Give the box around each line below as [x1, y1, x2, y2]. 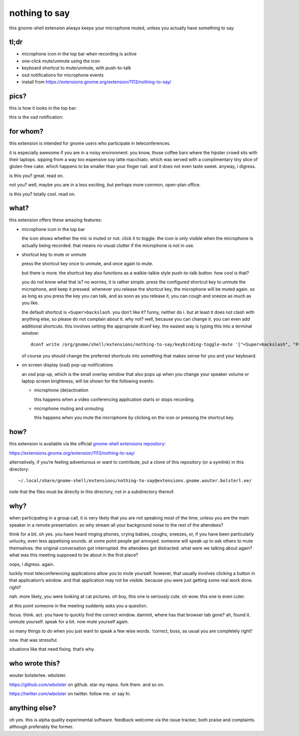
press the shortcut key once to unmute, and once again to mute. [21, 261, 153, 267]
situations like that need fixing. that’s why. [9, 646, 95, 652]
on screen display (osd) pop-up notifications [21, 362, 113, 368]
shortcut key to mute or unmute [21, 252, 87, 258]
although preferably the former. [9, 724, 74, 730]
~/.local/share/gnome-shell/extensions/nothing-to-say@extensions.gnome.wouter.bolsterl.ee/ [18, 478, 252, 483]
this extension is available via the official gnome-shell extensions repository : [9, 441, 166, 447]
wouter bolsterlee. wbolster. [9, 672, 67, 678]
